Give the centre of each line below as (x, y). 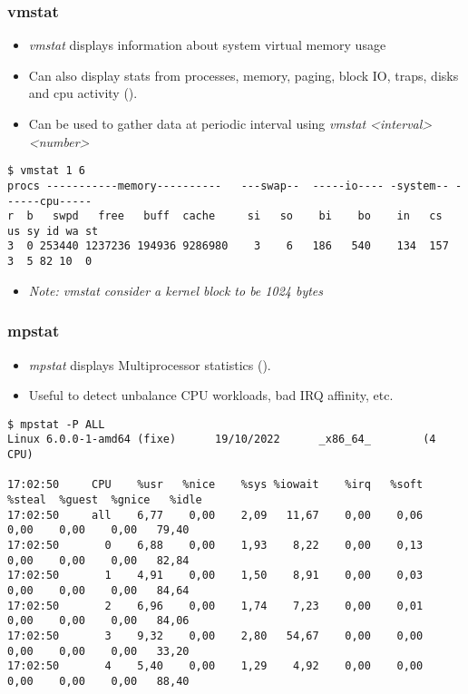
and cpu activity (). (83, 93)
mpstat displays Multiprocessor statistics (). (150, 364)
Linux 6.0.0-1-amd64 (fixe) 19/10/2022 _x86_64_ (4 (222, 440)
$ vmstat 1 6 (46, 171)
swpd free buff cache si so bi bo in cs (248, 216)
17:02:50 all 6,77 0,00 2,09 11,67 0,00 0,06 (215, 515)
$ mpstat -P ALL (56, 424)
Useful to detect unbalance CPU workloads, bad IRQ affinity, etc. (211, 395)
